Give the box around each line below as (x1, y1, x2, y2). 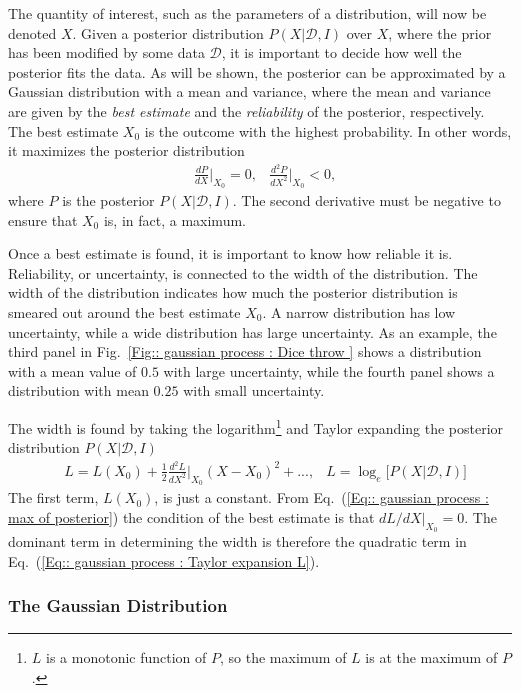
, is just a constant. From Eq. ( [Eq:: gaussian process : (154, 487, 489, 508)
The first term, (8, 487, 99, 508)
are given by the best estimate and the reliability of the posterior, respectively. (8, 100, 485, 121)
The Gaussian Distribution (8, 593, 228, 618)
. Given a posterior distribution (72, 22, 264, 43)
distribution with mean (8, 380, 149, 401)
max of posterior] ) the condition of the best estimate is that (8, 506, 375, 527)
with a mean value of (8, 360, 137, 381)
